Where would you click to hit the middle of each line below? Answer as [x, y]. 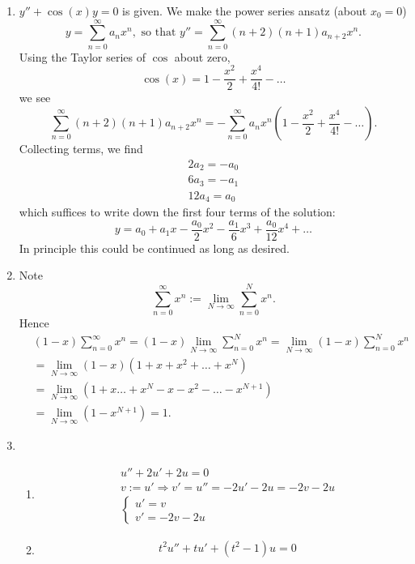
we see [35, 98]
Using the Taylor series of [83, 56]
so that [159, 33]
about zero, [202, 56]
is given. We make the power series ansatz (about [245, 11]
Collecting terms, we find [81, 149]
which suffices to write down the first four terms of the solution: [177, 212]
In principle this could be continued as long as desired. [154, 248]
